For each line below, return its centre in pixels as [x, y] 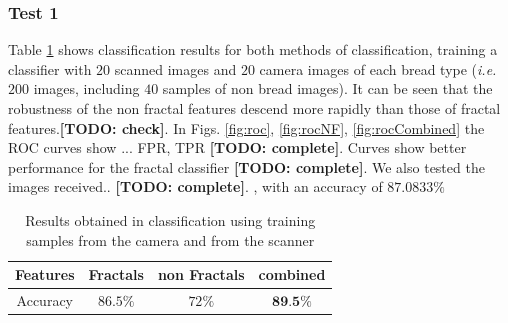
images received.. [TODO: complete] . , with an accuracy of [195, 186]
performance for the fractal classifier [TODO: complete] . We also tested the [246, 166]
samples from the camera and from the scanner [170, 239]
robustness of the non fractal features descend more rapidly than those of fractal [254, 108]
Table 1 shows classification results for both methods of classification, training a [253, 49]
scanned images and [175, 68]
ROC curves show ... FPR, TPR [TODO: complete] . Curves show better [237, 147]
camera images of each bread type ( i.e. [378, 68]
